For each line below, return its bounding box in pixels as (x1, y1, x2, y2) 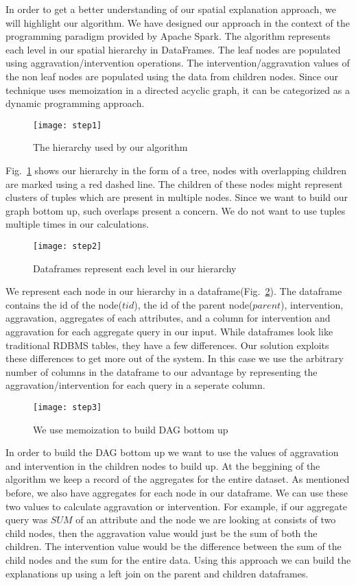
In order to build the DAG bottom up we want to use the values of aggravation (5, 445, 339, 459)
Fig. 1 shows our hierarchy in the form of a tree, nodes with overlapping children (5, 163, 346, 177)
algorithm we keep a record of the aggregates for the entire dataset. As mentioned (5, 472, 350, 486)
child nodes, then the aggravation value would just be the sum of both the (5, 525, 318, 540)
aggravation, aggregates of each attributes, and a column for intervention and (5, 311, 331, 325)
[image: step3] (33, 402, 102, 412)
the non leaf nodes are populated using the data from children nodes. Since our (5, 69, 338, 83)
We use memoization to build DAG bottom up (33, 422, 228, 436)
